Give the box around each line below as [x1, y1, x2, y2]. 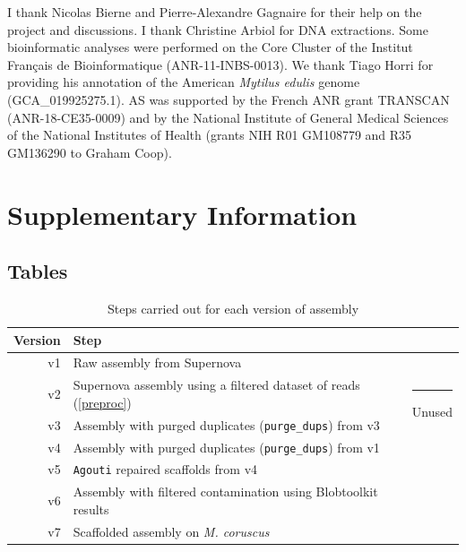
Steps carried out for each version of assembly [107, 298, 359, 317]
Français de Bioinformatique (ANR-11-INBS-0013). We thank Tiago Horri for [7, 55, 434, 73]
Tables [7, 257, 68, 285]
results [73, 499, 109, 518]
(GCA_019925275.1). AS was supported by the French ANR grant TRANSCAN [7, 90, 450, 108]
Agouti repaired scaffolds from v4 [73, 460, 258, 479]
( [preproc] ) [73, 392, 132, 411]
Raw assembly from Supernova [73, 353, 242, 372]
